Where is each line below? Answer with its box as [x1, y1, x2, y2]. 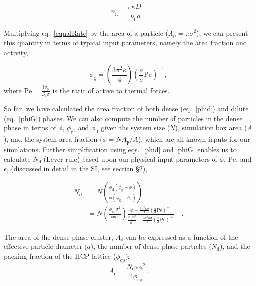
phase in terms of [4, 123, 56, 133]
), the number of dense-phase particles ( [90, 241, 212, 251]
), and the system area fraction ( [4, 134, 103, 144]
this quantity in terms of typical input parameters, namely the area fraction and [4, 37, 247, 47]
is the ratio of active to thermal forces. [52, 85, 170, 95]
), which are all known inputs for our [138, 134, 250, 144]
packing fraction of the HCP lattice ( [4, 250, 116, 261]
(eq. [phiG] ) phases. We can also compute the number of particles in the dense [4, 113, 243, 123]
